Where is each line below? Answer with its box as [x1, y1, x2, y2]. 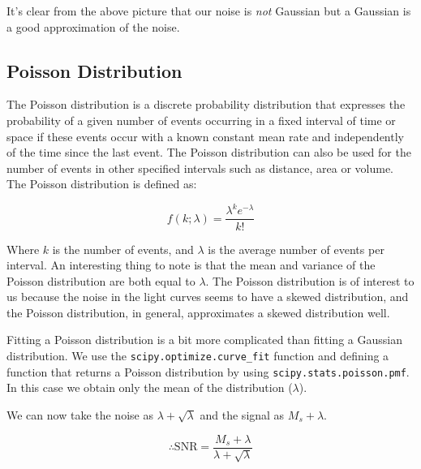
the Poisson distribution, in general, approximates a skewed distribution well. [6, 303, 390, 321]
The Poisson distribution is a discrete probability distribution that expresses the [6, 96, 406, 113]
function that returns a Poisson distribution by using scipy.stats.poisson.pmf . [6, 363, 410, 380]
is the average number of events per [208, 240, 384, 257]
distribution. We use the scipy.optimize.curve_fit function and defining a [6, 347, 389, 364]
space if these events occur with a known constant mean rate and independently [6, 127, 404, 144]
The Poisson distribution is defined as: [6, 175, 197, 192]
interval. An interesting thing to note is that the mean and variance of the [6, 256, 376, 273]
